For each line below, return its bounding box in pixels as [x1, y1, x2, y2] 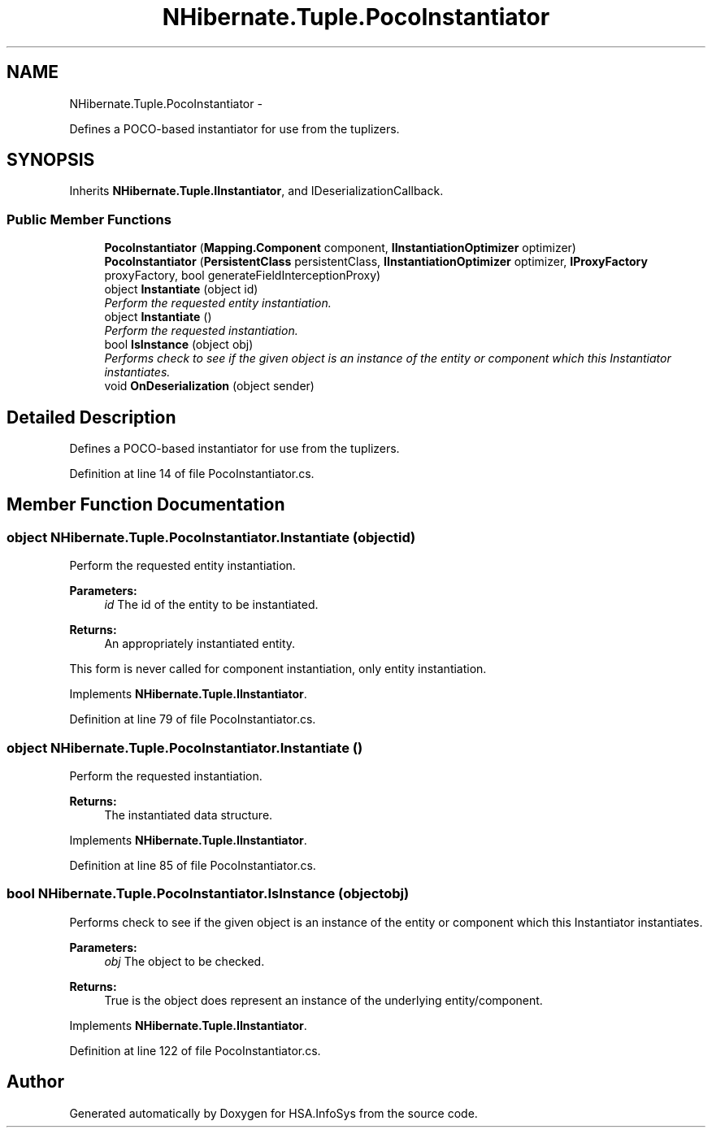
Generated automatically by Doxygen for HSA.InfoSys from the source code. [69, 1106, 478, 1120]
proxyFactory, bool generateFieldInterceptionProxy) [104, 268, 381, 283]
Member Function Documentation [7, 494, 285, 515]
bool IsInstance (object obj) [104, 337, 254, 352]
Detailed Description [7, 406, 176, 428]
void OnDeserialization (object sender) [104, 379, 315, 393]
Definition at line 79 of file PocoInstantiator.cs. [69, 712, 316, 727]
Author [7, 1071, 64, 1093]
